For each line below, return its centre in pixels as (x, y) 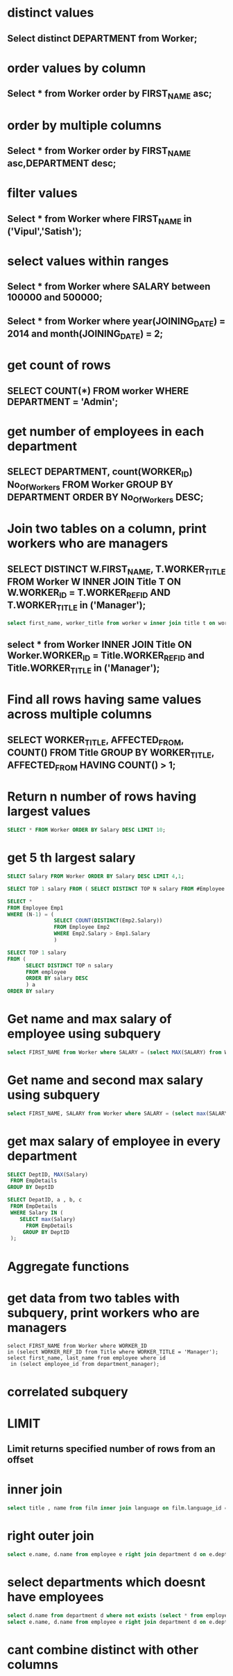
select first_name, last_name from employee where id (87, 1358)
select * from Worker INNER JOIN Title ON (100, 644)
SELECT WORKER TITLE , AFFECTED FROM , (96, 741)
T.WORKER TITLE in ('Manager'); (77, 606)
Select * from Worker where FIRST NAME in (100, 220)
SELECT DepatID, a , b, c (44, 1200)
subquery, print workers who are (103, 1313)
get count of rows (59, 365)
